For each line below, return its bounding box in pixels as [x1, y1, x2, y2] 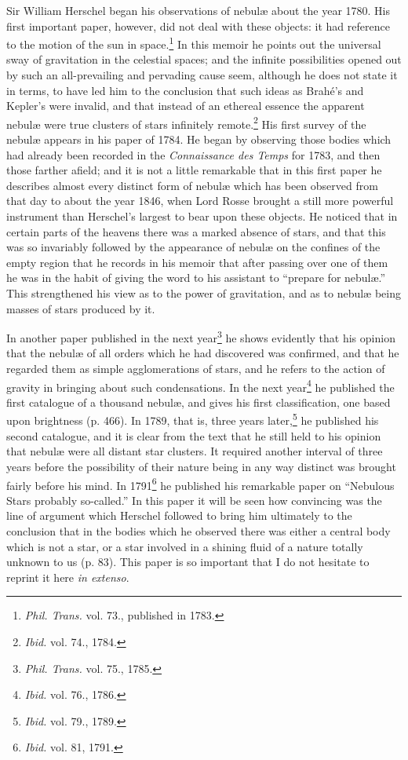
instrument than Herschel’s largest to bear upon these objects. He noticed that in [6, 208, 398, 225]
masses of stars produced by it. [6, 300, 155, 316]
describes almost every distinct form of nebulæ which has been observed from [6, 177, 378, 193]
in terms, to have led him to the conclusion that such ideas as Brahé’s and [6, 82, 364, 98]
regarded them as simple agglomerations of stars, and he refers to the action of [6, 360, 385, 377]
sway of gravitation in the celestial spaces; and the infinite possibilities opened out [6, 51, 402, 68]
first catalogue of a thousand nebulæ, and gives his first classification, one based [6, 393, 391, 410]
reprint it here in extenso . [6, 568, 129, 585]
